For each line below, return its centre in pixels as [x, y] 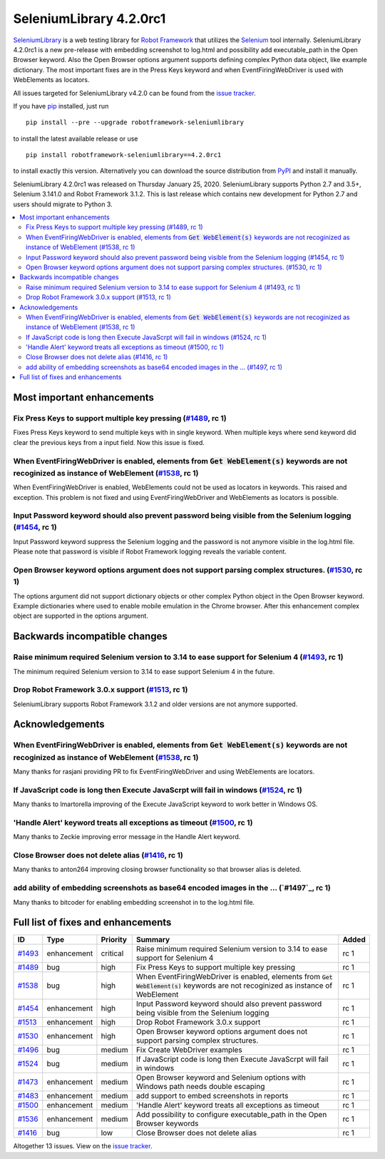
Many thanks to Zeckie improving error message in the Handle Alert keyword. [127, 837]
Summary [153, 940]
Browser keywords [167, 1123]
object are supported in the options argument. [81, 616]
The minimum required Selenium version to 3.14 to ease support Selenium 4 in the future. [144, 671]
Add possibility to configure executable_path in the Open [231, 1115]
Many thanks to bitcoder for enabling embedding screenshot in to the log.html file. [134, 902]
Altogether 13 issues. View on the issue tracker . [83, 1146]
